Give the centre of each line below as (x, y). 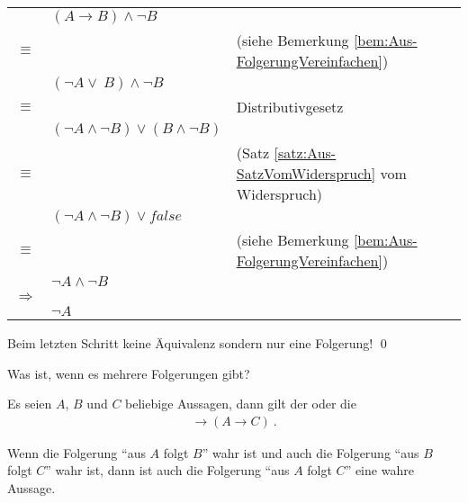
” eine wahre (379, 470)
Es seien (30, 404)
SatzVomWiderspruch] (306, 173)
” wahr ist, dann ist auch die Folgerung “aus (167, 470)
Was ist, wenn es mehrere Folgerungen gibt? (129, 373)
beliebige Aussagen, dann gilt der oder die (241, 404)
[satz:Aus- (305, 153)
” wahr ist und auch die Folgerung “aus (310, 452)
